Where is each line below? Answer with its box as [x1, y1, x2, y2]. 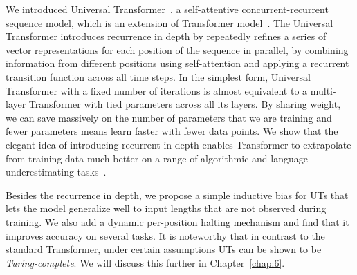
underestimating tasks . [6, 164, 107, 179]
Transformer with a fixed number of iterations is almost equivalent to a [6, 83, 308, 97]
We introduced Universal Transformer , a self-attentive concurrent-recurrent [6, 2, 329, 16]
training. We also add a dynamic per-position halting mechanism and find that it [6, 214, 349, 229]
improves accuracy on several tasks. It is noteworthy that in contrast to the [6, 228, 325, 243]
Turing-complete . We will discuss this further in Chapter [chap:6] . [6, 255, 285, 269]
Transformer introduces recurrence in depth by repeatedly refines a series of [6, 29, 327, 44]
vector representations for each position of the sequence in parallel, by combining [6, 42, 349, 57]
